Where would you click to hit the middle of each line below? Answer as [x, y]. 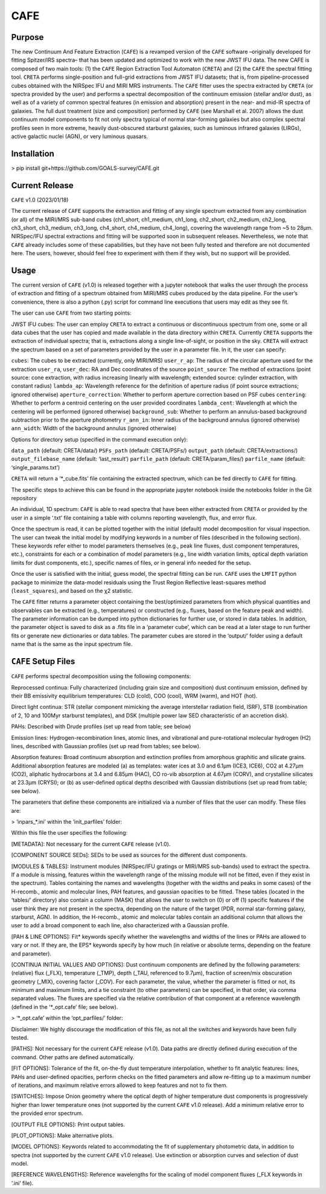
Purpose [27, 37]
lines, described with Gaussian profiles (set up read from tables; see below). [106, 746]
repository [24, 498]
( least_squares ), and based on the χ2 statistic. [72, 590]
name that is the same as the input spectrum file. [72, 644]
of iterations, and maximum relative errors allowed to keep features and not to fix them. [120, 1085]
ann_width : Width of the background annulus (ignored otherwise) [94, 428]
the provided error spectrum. [47, 1114]
